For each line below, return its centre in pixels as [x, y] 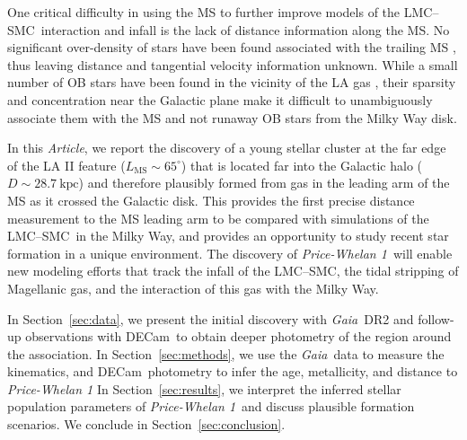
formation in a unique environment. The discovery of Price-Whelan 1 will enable [230, 253]
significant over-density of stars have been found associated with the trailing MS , [232, 47]
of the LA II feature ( [66, 165]
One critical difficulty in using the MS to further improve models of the [204, 12]
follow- [436, 318]
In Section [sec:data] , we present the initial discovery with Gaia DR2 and [211, 318]
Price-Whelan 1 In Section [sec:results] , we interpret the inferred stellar [204, 388]
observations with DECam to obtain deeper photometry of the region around [238, 336]
